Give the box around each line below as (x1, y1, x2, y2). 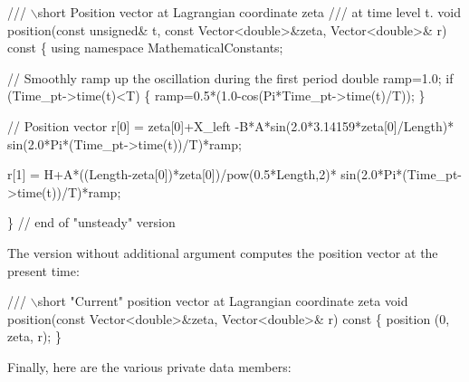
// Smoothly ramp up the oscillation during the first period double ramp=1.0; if (7, 68, 454, 87)
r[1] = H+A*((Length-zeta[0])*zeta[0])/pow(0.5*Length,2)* (7, 165, 337, 184)
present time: (7, 261, 80, 280)
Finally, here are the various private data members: (7, 357, 292, 376)
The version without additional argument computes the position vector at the (7, 243, 438, 262)
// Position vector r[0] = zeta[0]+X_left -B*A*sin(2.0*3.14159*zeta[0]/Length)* (7, 116, 455, 135)
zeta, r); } (7, 327, 62, 346)
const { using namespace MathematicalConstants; (7, 38, 283, 57)
